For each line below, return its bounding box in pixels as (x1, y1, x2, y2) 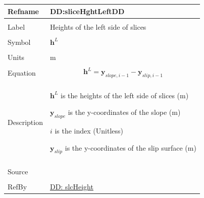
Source (8, 166, 28, 176)
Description (8, 117, 43, 127)
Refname (8, 6, 39, 16)
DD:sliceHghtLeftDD (49, 6, 125, 16)
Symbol (8, 36, 31, 47)
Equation (8, 67, 36, 78)
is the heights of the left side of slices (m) (61, 90, 189, 100)
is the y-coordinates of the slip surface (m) (65, 142, 196, 153)
